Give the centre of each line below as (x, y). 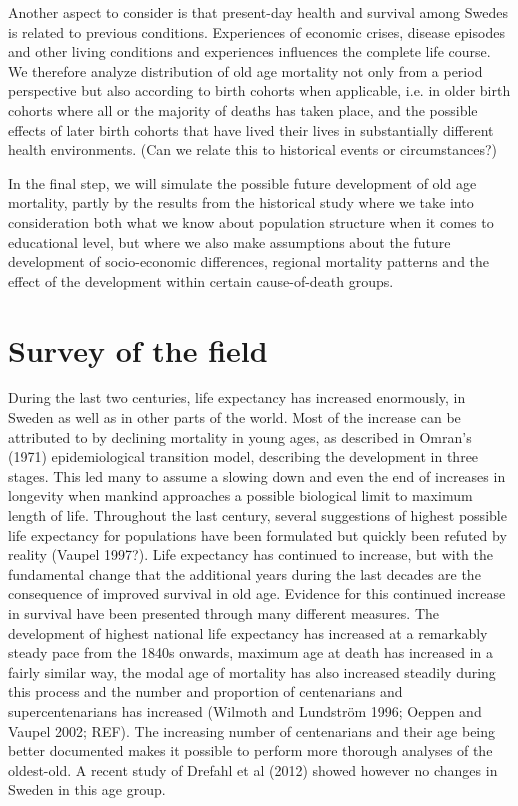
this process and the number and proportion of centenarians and (205, 691)
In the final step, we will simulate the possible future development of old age (242, 182)
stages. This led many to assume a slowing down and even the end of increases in (257, 475)
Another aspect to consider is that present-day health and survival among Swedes (258, 12)
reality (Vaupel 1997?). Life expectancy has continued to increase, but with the (250, 554)
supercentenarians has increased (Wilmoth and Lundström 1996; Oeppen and (245, 710)
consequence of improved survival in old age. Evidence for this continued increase (257, 593)
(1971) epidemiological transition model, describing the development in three (243, 456)
